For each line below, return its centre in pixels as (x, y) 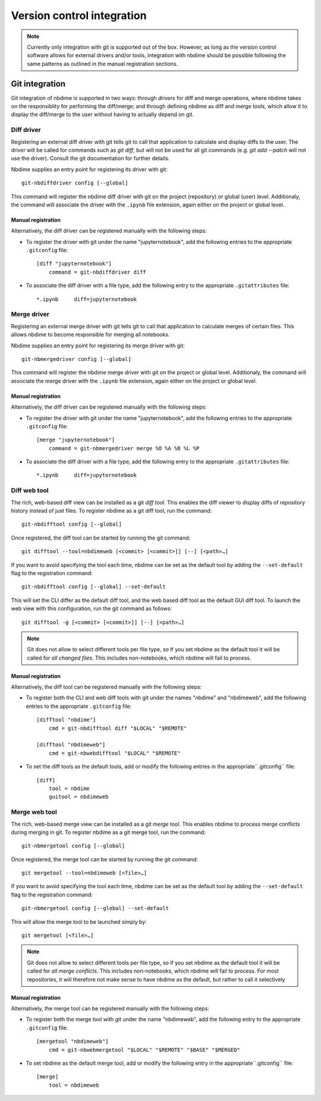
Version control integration (79, 15)
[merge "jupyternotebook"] (76, 440)
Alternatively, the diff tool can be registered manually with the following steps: (106, 687)
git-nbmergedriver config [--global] (77, 359)
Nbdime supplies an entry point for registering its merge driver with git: (98, 346)
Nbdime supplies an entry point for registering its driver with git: (89, 169)
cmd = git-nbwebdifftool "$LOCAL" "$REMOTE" (114, 753)
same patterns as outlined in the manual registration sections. (103, 64)
